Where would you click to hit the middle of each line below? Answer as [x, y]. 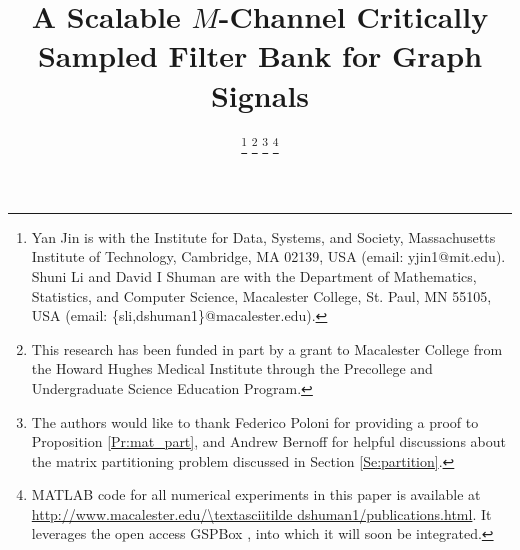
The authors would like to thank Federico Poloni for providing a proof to [255, 421]
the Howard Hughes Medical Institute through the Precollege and [232, 368]
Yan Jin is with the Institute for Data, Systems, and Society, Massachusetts [263, 236]
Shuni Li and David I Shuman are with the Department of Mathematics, [254, 275]
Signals [260, 94]
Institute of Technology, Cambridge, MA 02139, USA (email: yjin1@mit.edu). [268, 256]
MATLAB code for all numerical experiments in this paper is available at [256, 494]
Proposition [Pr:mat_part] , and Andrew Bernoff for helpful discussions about [268, 441]
